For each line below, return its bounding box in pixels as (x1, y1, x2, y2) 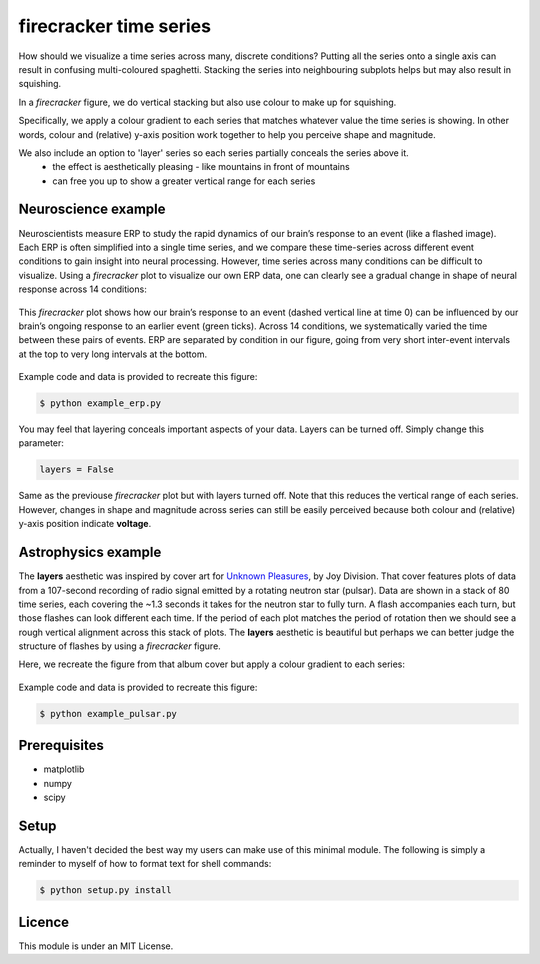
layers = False (39, 464, 114, 475)
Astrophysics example (18, 544, 162, 561)
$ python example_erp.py (39, 398, 162, 409)
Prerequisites (18, 737, 104, 754)
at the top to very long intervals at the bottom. (18, 348, 208, 360)
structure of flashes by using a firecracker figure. (18, 640, 222, 652)
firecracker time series (18, 15, 212, 37)
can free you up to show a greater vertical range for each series (52, 175, 316, 187)
